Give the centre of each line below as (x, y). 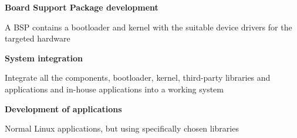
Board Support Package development (82, 7)
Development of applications (63, 108)
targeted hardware (38, 38)
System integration (44, 58)
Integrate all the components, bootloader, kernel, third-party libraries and (138, 77)
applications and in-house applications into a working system (114, 89)
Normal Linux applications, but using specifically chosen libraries (122, 128)
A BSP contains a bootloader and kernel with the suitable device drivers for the (148, 27)
